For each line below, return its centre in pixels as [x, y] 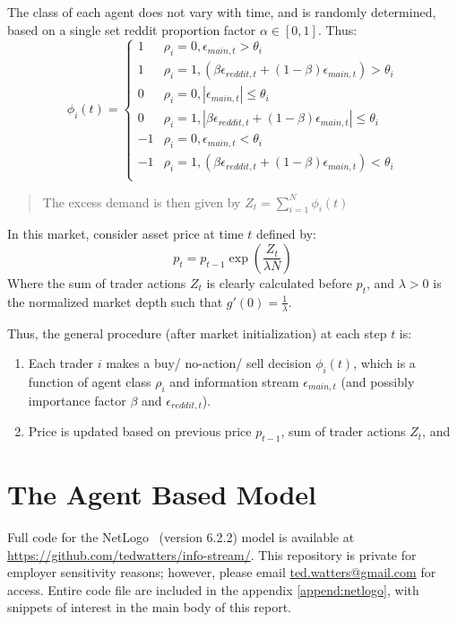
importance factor [77, 400]
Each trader [61, 363]
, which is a [384, 363]
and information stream [234, 381]
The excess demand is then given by [142, 201]
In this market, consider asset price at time [125, 234]
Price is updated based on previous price [140, 431]
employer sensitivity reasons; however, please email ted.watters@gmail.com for [222, 572]
